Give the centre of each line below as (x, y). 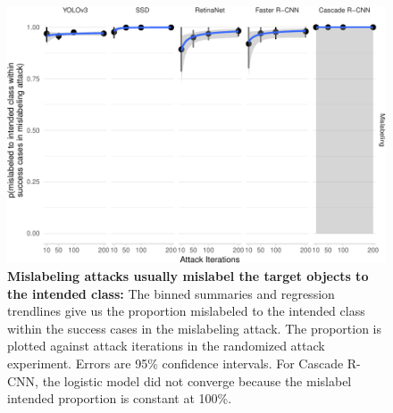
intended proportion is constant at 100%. (120, 398)
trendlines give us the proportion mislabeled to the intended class (186, 311)
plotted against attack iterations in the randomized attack (166, 346)
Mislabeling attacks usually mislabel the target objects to (188, 276)
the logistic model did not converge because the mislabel (197, 380)
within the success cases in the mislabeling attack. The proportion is (195, 328)
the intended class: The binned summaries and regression (171, 293)
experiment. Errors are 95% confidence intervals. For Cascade (176, 363)
